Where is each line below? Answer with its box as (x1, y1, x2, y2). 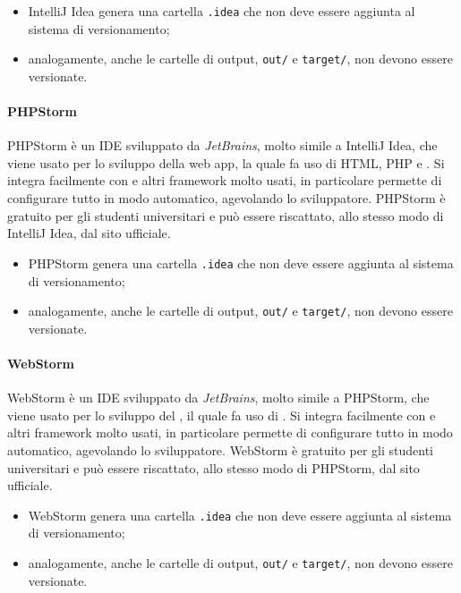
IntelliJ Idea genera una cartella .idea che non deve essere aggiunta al (28, 2, 415, 20)
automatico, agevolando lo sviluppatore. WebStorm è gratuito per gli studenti (7, 440, 433, 459)
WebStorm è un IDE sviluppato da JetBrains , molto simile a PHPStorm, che (7, 388, 430, 407)
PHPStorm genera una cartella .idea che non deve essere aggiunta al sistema (28, 253, 454, 272)
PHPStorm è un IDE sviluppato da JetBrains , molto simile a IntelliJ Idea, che (7, 136, 438, 155)
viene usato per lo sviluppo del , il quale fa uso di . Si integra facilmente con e (7, 405, 436, 424)
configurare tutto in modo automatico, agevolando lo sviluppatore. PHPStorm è (7, 189, 446, 208)
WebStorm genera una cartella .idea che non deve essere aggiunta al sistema (28, 505, 452, 524)
